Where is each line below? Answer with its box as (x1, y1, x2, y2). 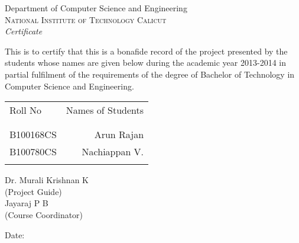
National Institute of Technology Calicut (5, 13, 167, 25)
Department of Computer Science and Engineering (5, 2, 187, 14)
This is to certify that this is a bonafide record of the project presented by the (5, 44, 288, 57)
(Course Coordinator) (5, 208, 83, 220)
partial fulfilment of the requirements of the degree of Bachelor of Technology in (5, 68, 295, 80)
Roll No (9, 103, 42, 117)
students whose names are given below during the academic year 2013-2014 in (5, 56, 286, 69)
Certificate (5, 25, 43, 37)
